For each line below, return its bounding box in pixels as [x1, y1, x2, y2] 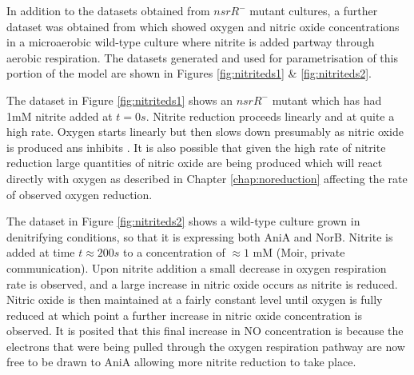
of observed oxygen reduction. [6, 186, 153, 202]
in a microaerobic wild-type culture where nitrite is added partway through [6, 34, 375, 50]
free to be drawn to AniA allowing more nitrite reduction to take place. [6, 353, 356, 370]
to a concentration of [123, 244, 225, 261]
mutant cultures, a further [249, 2, 378, 18]
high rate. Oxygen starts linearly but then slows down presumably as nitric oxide [6, 123, 404, 140]
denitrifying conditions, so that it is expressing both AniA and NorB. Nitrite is [6, 228, 393, 245]
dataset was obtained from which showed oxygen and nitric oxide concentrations [6, 18, 400, 34]
